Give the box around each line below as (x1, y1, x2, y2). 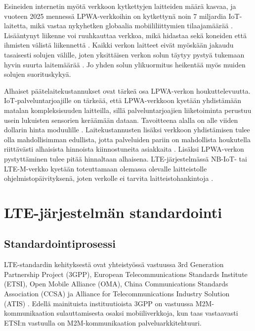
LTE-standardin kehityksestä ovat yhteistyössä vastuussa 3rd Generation (4, 259, 224, 270)
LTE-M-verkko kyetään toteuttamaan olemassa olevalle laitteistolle (4, 163, 207, 173)
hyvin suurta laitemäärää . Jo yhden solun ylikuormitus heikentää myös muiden (4, 59, 246, 69)
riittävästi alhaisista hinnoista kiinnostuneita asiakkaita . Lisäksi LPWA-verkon (4, 144, 244, 154)
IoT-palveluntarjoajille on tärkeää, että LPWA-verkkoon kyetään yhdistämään (4, 95, 242, 106)
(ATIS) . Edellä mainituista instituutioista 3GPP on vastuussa (4, 298, 194, 308)
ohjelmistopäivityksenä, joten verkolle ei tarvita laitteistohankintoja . (4, 173, 213, 183)
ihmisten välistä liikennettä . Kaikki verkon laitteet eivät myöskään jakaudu (4, 40, 234, 50)
